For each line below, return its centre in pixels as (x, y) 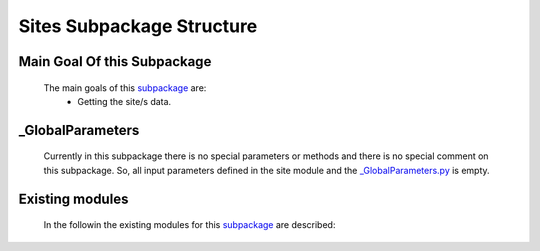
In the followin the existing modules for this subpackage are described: (189, 225)
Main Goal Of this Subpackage (115, 61)
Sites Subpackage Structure (138, 26)
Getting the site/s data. (124, 101)
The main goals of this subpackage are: (125, 87)
